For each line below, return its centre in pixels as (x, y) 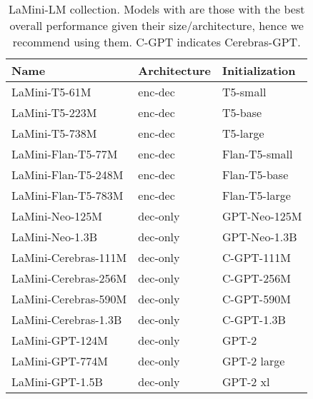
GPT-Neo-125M (262, 216)
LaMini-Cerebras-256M (69, 278)
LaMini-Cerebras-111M (69, 257)
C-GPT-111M (256, 257)
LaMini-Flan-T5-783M (68, 195)
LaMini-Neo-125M (57, 216)
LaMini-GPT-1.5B (57, 382)
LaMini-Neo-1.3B (55, 237)
